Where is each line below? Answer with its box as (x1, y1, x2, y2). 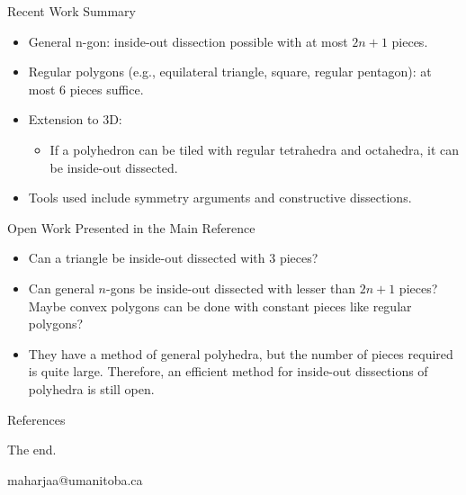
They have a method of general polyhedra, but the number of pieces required (28, 344, 453, 363)
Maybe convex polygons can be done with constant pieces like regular (28, 296, 412, 315)
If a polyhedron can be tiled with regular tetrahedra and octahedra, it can (49, 139, 460, 158)
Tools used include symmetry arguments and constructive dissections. (28, 188, 412, 207)
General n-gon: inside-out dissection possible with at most (28, 31, 348, 50)
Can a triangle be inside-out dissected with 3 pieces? (28, 248, 318, 267)
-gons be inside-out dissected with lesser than (106, 278, 355, 297)
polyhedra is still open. (28, 379, 155, 398)
